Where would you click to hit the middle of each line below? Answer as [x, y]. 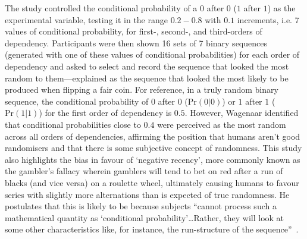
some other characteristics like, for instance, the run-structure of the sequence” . [152, 229]
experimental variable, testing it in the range [86, 19]
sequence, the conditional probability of [77, 101]
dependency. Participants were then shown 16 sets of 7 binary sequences [136, 43]
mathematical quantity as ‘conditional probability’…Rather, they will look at [145, 217]
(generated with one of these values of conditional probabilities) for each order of [152, 54]
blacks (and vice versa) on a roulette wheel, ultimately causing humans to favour [152, 182]
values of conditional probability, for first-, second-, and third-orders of [134, 31]
